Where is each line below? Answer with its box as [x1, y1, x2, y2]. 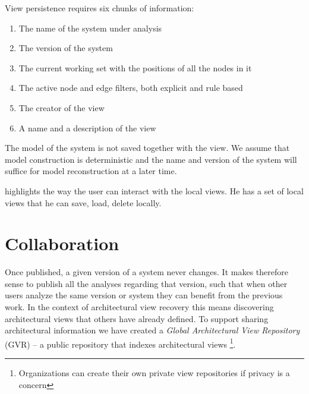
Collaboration [5, 231, 119, 256]
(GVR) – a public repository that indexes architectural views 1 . [5, 336, 236, 350]
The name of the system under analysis [18, 21, 162, 34]
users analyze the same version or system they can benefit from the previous [5, 289, 283, 301]
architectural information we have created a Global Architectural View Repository [5, 324, 300, 336]
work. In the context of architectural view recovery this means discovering [5, 301, 274, 313]
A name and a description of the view [18, 121, 156, 134]
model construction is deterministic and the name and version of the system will [5, 153, 297, 165]
